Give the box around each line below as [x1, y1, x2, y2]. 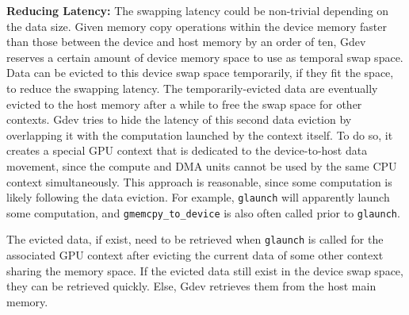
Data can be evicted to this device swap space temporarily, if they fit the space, [6, 64, 394, 81]
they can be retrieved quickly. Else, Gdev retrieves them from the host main [6, 278, 377, 294]
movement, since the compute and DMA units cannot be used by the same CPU [6, 157, 397, 174]
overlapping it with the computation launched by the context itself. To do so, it [6, 126, 393, 143]
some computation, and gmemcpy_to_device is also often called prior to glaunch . [6, 204, 400, 221]
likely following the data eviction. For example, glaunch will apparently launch [6, 189, 390, 206]
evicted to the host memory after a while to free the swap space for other [6, 95, 362, 112]
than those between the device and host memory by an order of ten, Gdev [6, 33, 366, 50]
